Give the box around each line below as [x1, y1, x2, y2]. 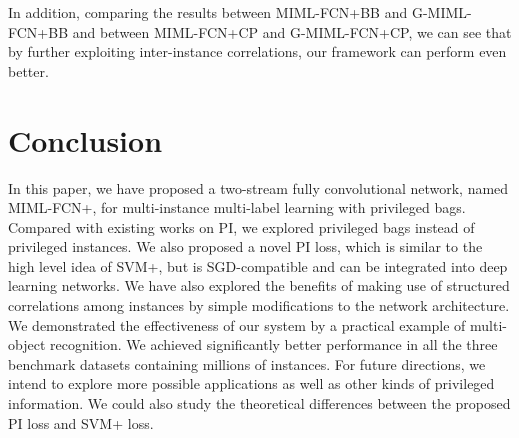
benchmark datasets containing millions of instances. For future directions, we [8, 353, 486, 374]
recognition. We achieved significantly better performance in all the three [49, 334, 498, 355]
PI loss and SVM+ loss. [8, 412, 154, 433]
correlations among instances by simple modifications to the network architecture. [8, 295, 510, 316]
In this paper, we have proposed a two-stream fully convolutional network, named [8, 177, 509, 198]
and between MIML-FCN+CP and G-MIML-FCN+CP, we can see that [72, 21, 512, 42]
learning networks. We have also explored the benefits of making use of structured [8, 275, 510, 296]
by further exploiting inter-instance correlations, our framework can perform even [8, 41, 507, 62]
